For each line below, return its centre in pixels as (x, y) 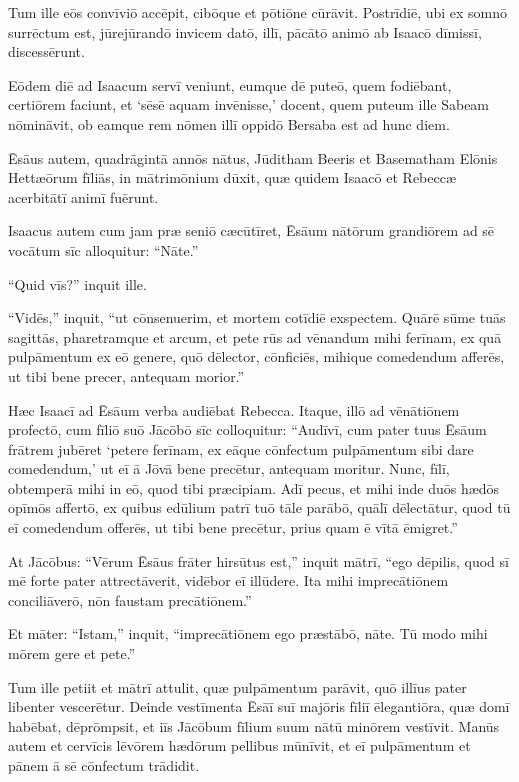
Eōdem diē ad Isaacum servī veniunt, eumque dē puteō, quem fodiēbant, (230, 84)
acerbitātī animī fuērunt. (83, 196)
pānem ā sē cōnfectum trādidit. (104, 765)
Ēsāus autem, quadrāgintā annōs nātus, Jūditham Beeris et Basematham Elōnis (253, 157)
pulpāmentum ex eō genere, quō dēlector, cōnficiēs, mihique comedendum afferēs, (256, 356)
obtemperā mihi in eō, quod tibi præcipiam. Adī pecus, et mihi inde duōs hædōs (254, 487)
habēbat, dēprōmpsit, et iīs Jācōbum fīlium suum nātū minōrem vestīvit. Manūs (254, 725)
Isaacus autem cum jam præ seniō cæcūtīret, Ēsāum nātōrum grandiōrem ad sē (251, 230)
